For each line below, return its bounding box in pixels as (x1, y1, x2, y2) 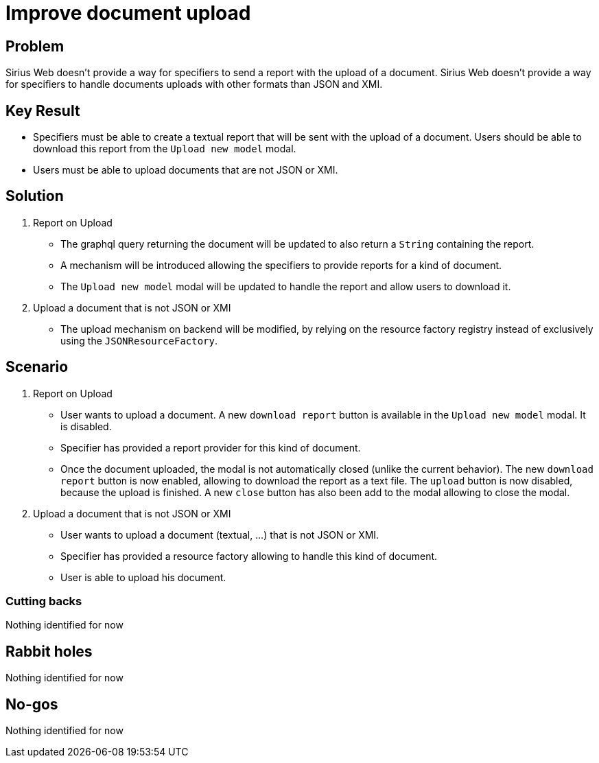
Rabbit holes (5, 642, 93, 660)
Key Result (5, 102, 80, 119)
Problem (5, 37, 64, 55)
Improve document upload (5, 1, 251, 25)
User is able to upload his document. (60, 571, 226, 583)
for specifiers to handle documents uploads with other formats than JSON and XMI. (5, 78, 383, 91)
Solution (5, 187, 64, 205)
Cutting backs (5, 594, 82, 609)
